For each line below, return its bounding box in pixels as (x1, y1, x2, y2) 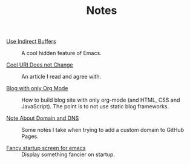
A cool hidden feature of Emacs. (21, 50, 102, 57)
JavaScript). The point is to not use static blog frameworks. (21, 103, 169, 110)
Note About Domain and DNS (6, 114, 79, 122)
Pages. (21, 133, 39, 140)
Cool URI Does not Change (6, 61, 74, 68)
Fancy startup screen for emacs (6, 145, 86, 152)
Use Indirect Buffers (6, 38, 56, 45)
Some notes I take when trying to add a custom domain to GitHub (21, 126, 185, 134)
